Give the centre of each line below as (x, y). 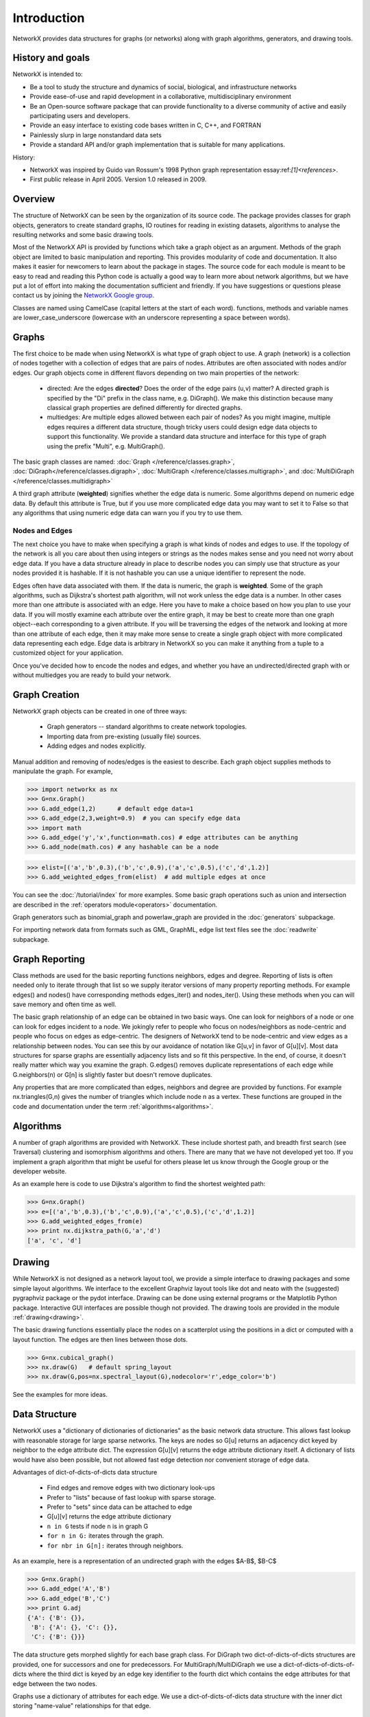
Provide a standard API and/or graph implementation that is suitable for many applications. (158, 145)
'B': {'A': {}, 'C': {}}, (74, 1627)
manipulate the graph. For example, (63, 771)
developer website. (40, 1171)
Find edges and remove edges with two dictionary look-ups (131, 1488)
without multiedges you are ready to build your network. (92, 675)
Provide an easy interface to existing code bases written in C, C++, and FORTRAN (146, 125)
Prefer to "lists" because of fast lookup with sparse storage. (131, 1497)
